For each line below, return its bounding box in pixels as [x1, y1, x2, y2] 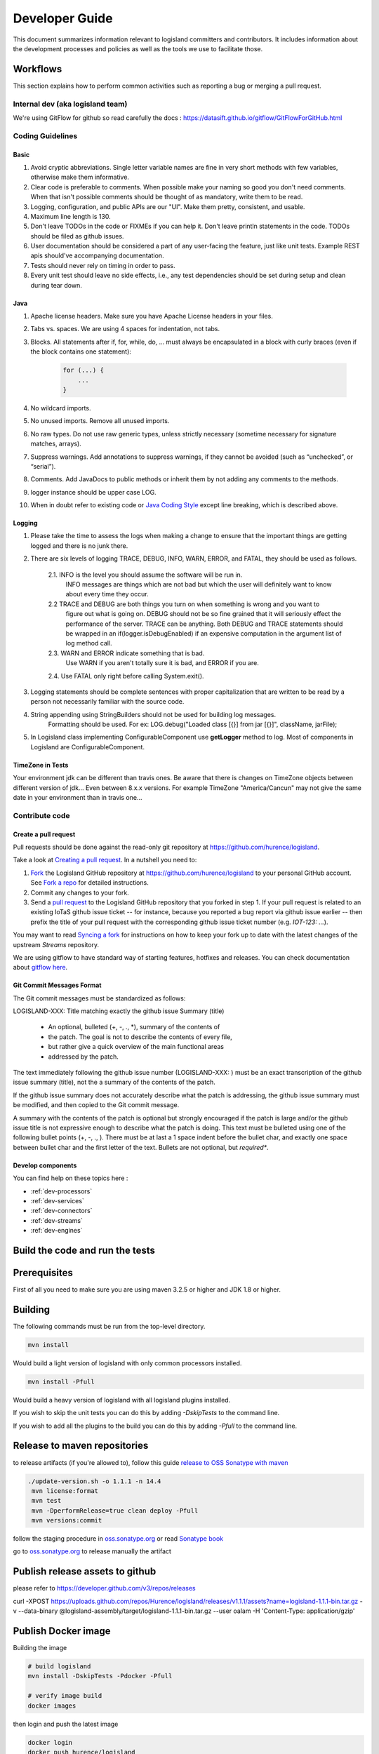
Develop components [13, 1161, 77, 1170]
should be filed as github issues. [30, 232, 124, 240]
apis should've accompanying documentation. [30, 251, 164, 260]
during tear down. [30, 281, 82, 289]
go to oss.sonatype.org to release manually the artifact [13, 1547, 172, 1555]
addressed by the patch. [48, 1052, 119, 1061]
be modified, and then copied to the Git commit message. [13, 1101, 180, 1109]
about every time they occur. [65, 590, 149, 598]
